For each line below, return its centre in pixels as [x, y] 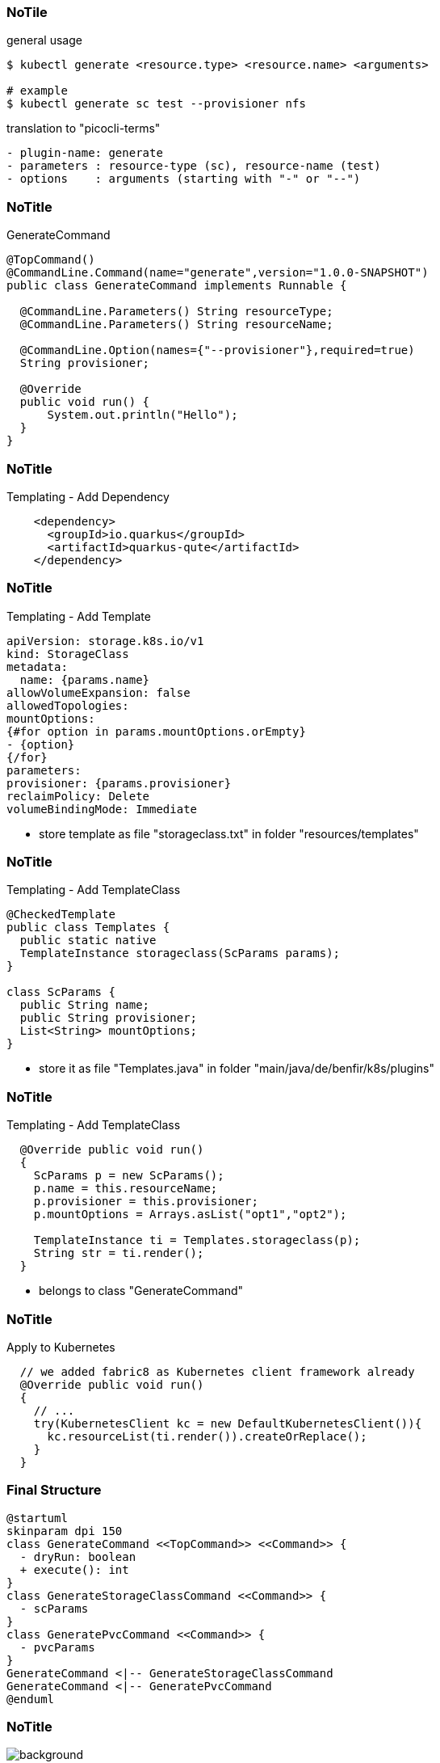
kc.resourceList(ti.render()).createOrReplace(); [207, 1436]
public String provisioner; [109, 1018]
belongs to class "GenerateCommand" [141, 1291]
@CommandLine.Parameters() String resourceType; [176, 312]
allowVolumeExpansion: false [98, 692]
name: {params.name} [85, 679]
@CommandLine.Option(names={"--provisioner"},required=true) [217, 350]
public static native [88, 941]
